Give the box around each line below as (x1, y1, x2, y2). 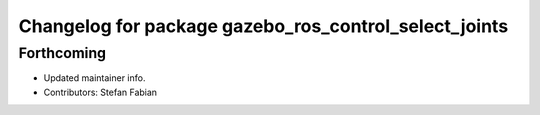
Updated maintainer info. (43, 72, 146, 84)
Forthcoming (18, 44, 107, 62)
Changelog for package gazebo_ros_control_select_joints (18, 15, 509, 37)
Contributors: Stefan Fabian (43, 86, 158, 98)
